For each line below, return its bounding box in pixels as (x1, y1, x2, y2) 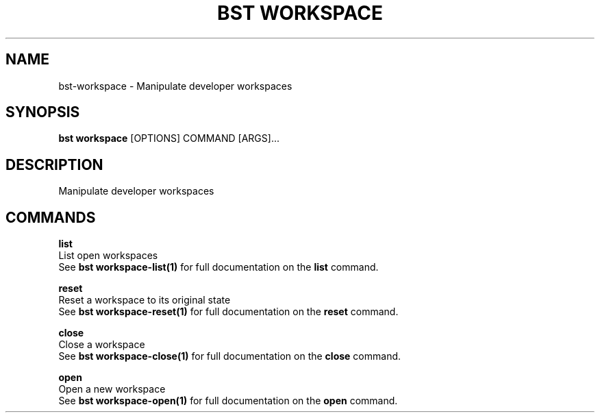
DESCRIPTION (5, 156, 103, 173)
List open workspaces (58, 249, 158, 262)
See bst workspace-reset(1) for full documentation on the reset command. (58, 306, 399, 318)
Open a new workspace (58, 383, 166, 395)
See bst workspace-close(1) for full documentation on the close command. (58, 350, 401, 362)
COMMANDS (5, 208, 96, 226)
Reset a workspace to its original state (58, 294, 231, 306)
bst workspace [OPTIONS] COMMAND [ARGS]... (58, 132, 279, 145)
